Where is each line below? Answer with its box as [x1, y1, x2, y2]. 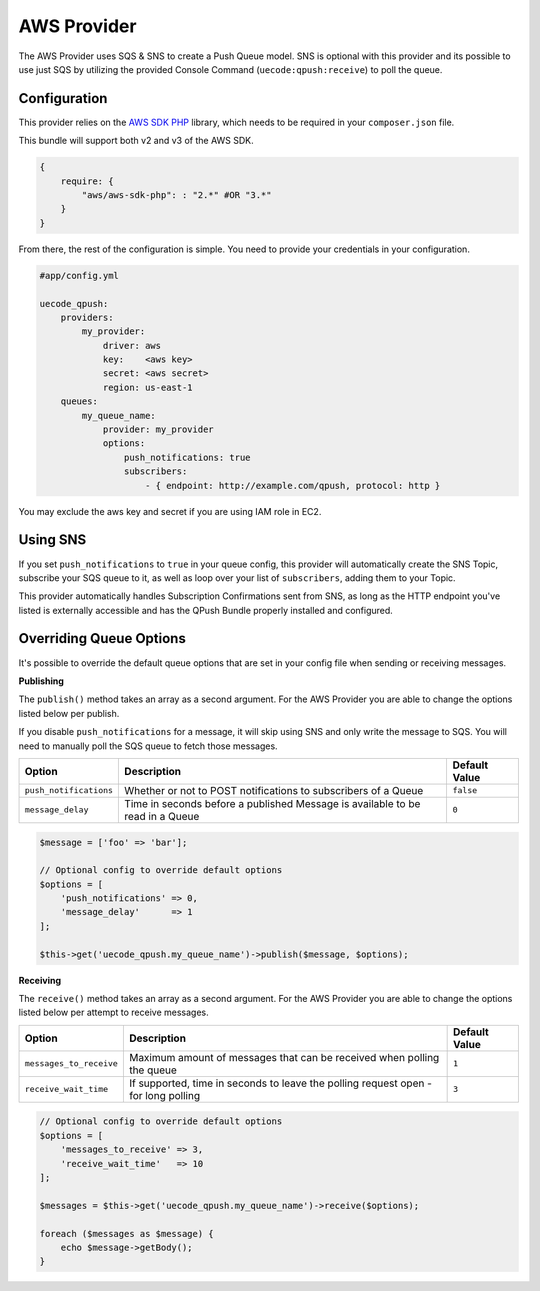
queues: [60, 396, 99, 407]
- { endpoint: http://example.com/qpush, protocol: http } [145, 480, 441, 491]
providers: [60, 311, 114, 323]
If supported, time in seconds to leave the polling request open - [128, 1076, 432, 1090]
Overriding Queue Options [18, 630, 187, 647]
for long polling [128, 1088, 201, 1102]
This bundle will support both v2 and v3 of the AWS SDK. [18, 135, 254, 147]
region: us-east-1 [102, 381, 194, 393]
